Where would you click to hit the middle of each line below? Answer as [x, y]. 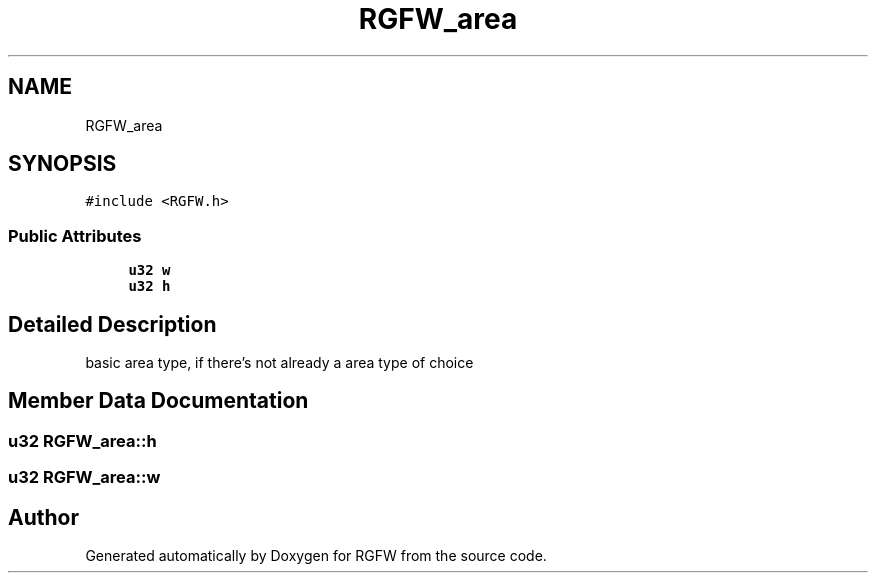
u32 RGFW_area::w [84, 477]
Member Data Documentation [158, 401]
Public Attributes [75, 235]
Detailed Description [112, 324]
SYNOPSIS [62, 164]
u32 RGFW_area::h [82, 440]
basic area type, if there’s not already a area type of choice [279, 363]
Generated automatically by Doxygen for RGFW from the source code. [316, 556]
